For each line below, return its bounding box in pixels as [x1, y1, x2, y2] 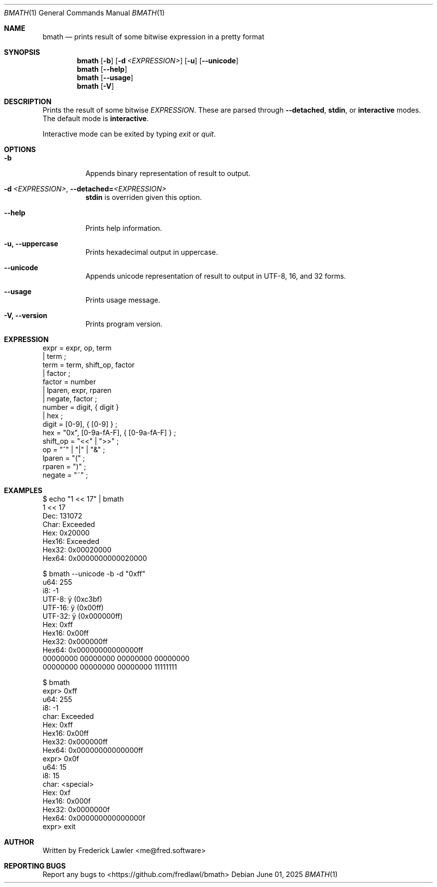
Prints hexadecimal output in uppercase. [85, 248, 218, 256]
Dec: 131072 [42, 512, 82, 520]
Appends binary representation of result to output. [85, 169, 250, 177]
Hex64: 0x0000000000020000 [42, 554, 147, 562]
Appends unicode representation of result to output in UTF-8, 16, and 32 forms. [85, 272, 346, 280]
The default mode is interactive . [42, 114, 149, 123]
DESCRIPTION [4, 97, 52, 106]
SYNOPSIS [4, 48, 40, 56]
